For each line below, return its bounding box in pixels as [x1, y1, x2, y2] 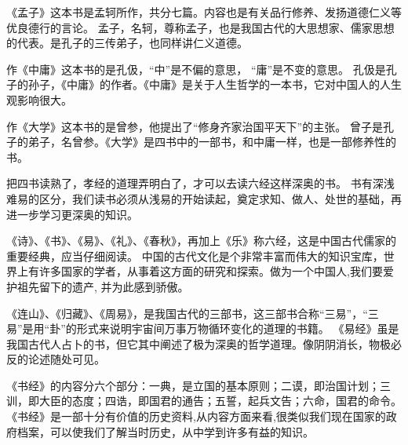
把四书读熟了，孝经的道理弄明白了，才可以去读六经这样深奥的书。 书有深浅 [6, 175, 395, 191]
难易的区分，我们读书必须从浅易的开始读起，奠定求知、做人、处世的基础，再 [6, 190, 402, 206]
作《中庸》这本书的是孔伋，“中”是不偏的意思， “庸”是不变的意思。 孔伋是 [6, 60, 386, 77]
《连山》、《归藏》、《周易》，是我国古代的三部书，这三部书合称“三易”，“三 [6, 305, 379, 321]
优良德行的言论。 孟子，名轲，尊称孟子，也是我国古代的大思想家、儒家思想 [6, 19, 395, 35]
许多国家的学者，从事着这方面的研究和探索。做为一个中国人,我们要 [38, 263, 383, 279]
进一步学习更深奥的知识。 [6, 206, 138, 222]
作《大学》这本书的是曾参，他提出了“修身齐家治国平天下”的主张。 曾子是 [6, 118, 383, 134]
